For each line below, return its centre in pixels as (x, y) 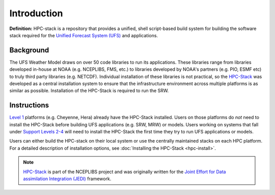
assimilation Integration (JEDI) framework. (67, 179)
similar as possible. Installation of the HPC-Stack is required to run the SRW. (89, 91)
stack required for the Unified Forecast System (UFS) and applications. (84, 35)
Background (29, 50)
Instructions (29, 105)
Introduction (36, 13)
